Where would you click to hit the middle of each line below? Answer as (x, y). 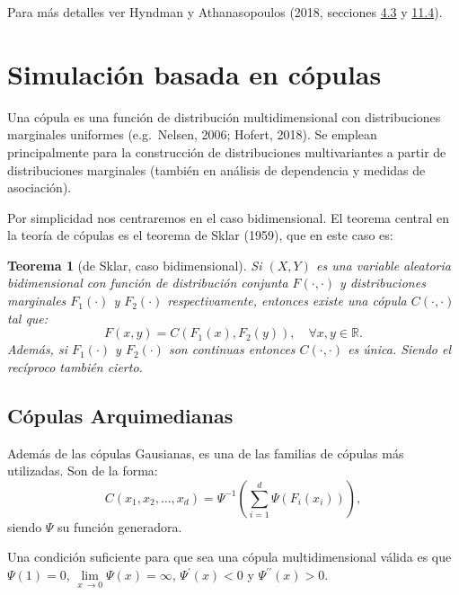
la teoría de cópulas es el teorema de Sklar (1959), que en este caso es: (200, 235)
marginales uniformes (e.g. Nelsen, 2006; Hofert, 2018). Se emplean (192, 134)
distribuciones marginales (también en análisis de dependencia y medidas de (216, 169)
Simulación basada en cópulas (194, 73)
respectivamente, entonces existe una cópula (287, 301)
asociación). (40, 187)
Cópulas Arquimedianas (120, 415)
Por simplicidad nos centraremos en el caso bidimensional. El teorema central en (229, 217)
